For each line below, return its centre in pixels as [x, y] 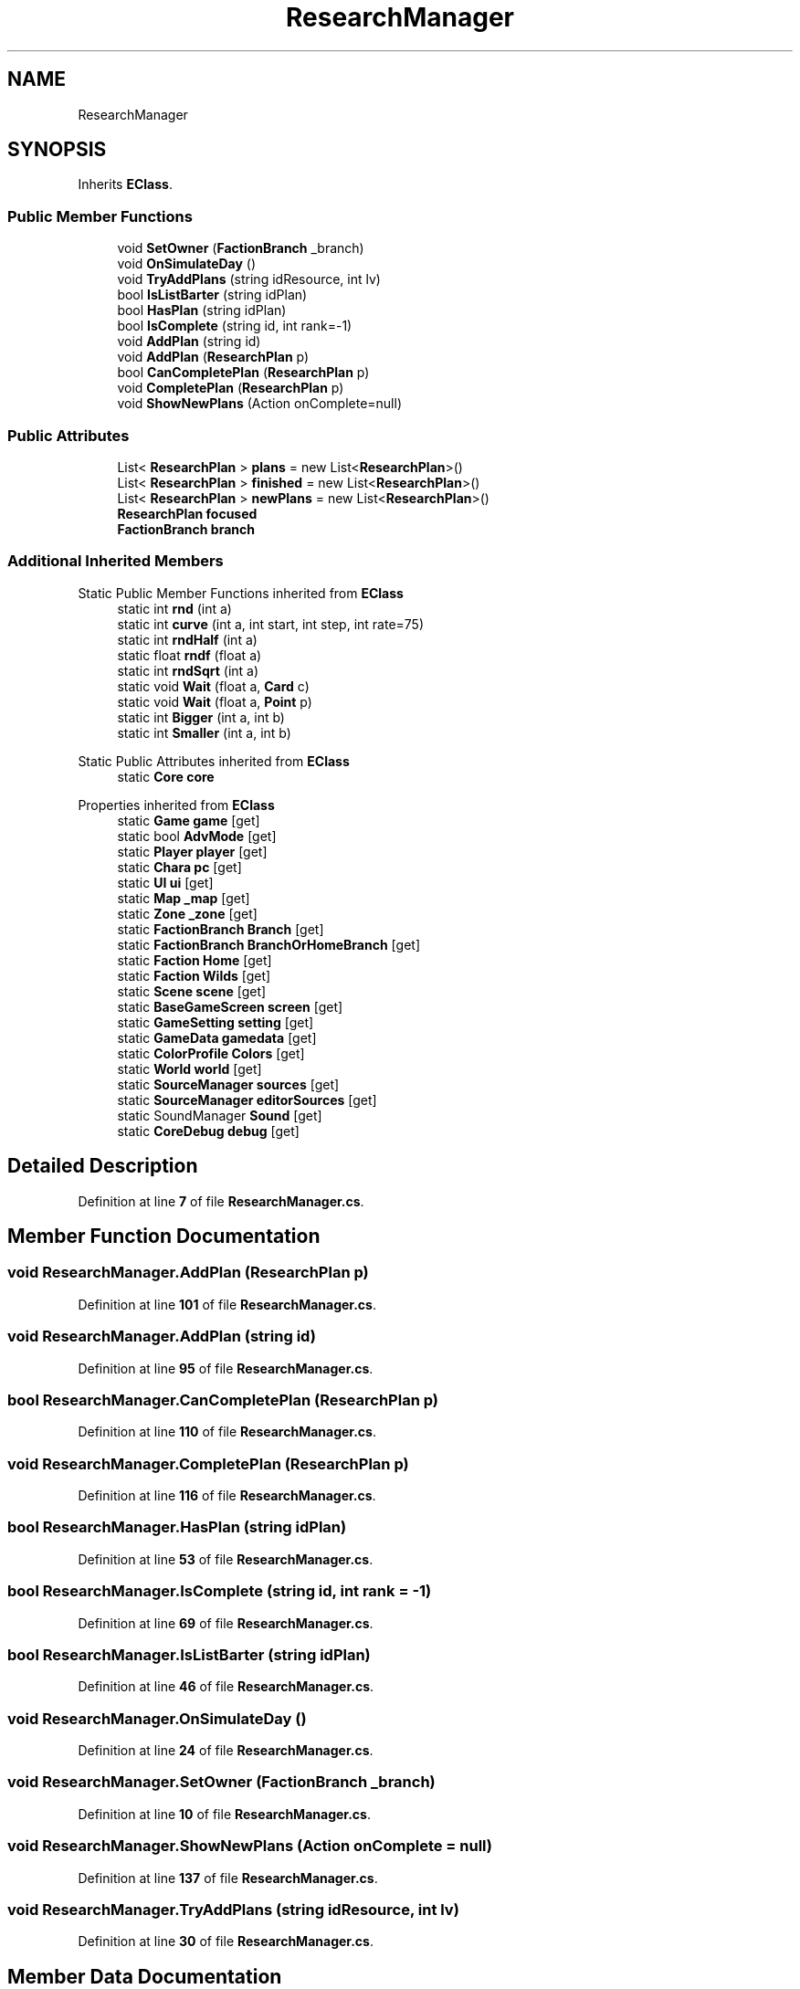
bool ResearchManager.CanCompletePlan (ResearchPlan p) [223, 1400]
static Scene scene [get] [192, 991]
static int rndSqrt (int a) [188, 670]
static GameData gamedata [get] [217, 1037]
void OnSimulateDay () [187, 264]
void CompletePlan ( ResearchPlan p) [231, 388]
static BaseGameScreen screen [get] [230, 1006]
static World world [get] [189, 1068]
